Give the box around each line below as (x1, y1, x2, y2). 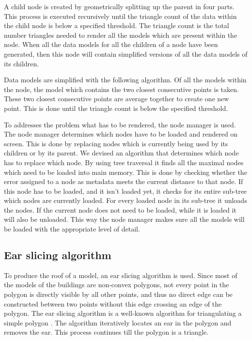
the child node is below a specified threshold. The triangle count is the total (4, 20, 229, 31)
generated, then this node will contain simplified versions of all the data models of (4, 48, 248, 59)
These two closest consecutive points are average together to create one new (4, 93, 229, 104)
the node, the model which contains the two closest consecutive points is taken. (4, 84, 239, 94)
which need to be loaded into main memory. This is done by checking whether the (4, 167, 247, 177)
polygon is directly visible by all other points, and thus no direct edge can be (4, 289, 233, 299)
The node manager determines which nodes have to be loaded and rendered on (4, 129, 238, 139)
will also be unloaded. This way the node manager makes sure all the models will (4, 214, 245, 224)
